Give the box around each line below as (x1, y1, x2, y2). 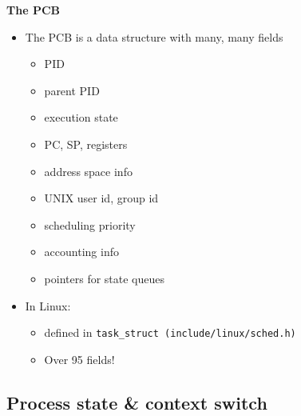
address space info (44, 162, 133, 179)
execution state (44, 109, 118, 126)
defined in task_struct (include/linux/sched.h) (44, 324, 296, 341)
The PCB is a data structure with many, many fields (25, 28, 283, 45)
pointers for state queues (44, 270, 165, 286)
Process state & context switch (6, 390, 267, 414)
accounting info (44, 243, 119, 260)
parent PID (44, 82, 100, 98)
